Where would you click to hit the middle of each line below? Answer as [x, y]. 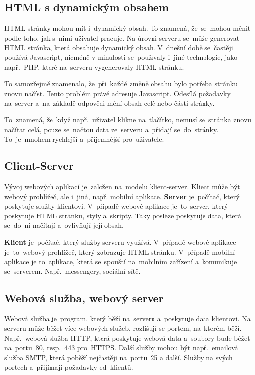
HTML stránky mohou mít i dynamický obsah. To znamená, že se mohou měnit [127, 28]
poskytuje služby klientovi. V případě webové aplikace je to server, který [116, 206]
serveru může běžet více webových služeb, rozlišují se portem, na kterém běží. [123, 328]
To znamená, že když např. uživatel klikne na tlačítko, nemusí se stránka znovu [128, 119]
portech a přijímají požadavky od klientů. [69, 367]
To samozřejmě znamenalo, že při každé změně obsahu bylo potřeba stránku [121, 83]
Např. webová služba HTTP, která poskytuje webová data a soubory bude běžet [127, 338]
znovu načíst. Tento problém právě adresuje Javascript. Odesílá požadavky [118, 93]
